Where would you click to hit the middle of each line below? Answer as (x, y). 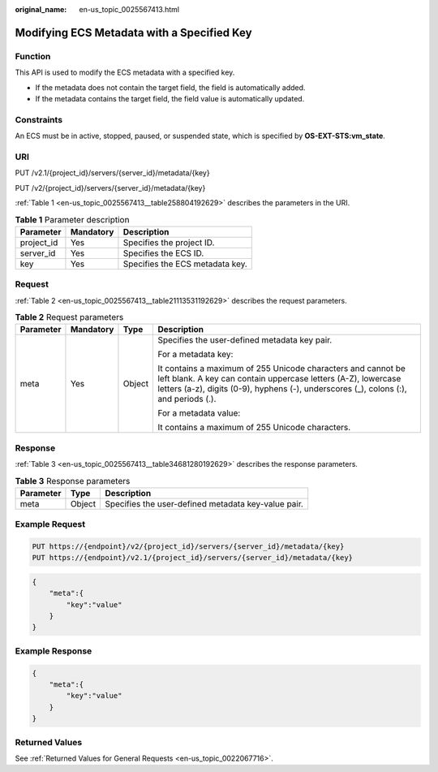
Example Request (50, 524)
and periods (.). (187, 399)
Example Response (54, 651)
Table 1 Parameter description (72, 219)
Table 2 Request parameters (69, 317)
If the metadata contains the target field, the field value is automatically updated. (170, 98)
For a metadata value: (199, 413)
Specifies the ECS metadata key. (185, 264)
